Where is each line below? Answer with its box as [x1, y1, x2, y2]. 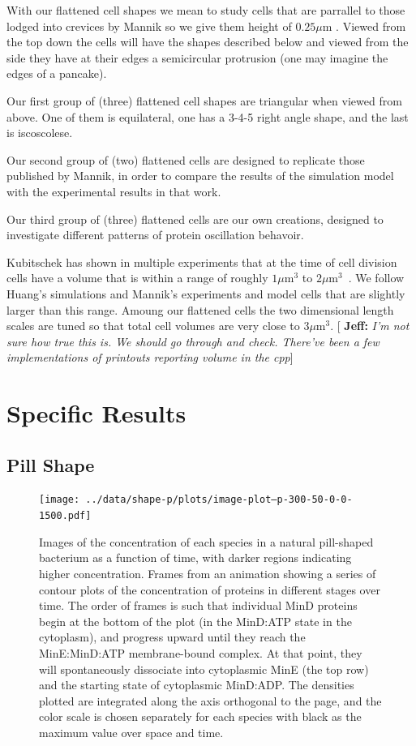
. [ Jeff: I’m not [330, 317, 410, 334]
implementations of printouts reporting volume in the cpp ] [6, 349, 294, 366]
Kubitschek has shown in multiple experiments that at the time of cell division [6, 253, 397, 270]
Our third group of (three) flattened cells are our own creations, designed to [6, 210, 384, 227]
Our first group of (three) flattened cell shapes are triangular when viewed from [6, 92, 402, 109]
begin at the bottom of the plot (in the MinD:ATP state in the [39, 612, 352, 629]
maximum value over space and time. [39, 723, 224, 740]
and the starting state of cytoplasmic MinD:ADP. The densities [39, 676, 354, 693]
